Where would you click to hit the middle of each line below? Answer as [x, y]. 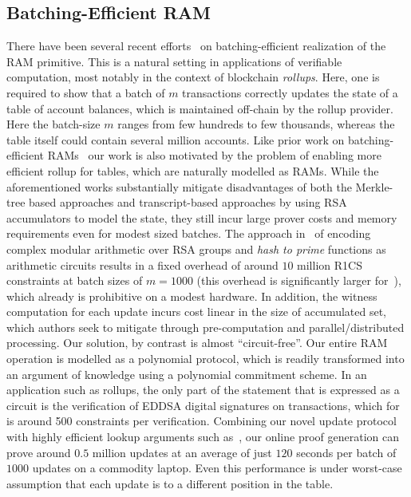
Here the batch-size [53, 124]
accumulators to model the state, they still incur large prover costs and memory [202, 217]
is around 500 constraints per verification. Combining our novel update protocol [202, 421]
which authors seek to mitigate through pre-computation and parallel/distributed [205, 327]
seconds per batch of [346, 452]
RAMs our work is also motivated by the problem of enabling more [214, 155]
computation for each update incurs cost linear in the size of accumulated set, [197, 312]
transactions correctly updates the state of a [290, 92]
